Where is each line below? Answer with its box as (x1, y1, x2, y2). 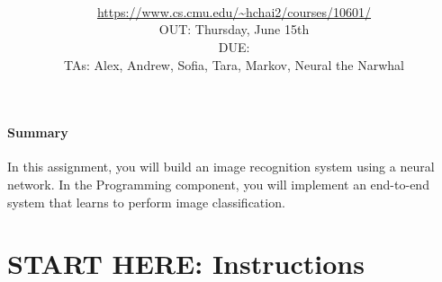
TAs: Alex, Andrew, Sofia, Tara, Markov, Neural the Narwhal (64, 55, 404, 74)
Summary (7, 123, 68, 142)
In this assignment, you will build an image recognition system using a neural (7, 157, 435, 176)
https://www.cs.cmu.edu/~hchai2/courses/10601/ (96, 2, 372, 21)
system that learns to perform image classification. (7, 192, 285, 211)
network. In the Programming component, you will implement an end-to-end (7, 174, 429, 193)
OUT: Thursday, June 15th (158, 20, 310, 39)
